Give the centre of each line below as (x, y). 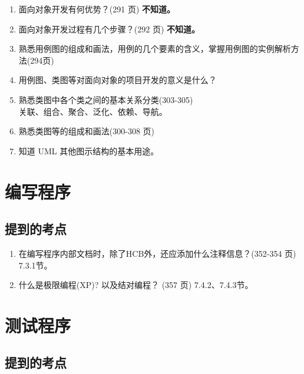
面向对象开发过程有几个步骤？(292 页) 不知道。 (109, 29)
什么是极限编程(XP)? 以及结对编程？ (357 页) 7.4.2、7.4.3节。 (136, 285)
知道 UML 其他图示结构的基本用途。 (89, 150)
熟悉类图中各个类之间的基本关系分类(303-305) (106, 99)
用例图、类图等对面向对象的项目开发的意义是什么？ (118, 80)
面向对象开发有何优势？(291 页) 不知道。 (97, 9)
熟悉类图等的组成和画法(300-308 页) (87, 131)
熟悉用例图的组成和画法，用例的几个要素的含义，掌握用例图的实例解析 (155, 49)
